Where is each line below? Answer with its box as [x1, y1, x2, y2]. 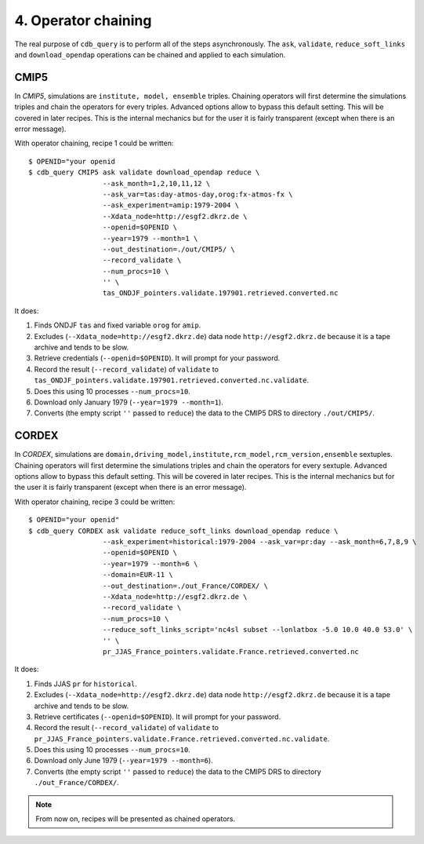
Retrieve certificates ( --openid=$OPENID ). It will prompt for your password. [34, 711, 281, 722]
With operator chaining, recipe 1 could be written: [14, 138, 174, 148]
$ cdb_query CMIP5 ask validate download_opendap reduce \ [28, 168, 260, 177]
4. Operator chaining [14, 12, 152, 29]
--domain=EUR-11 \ [102, 570, 174, 579]
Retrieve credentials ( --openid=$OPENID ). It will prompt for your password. [34, 353, 281, 363]
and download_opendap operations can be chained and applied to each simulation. [14, 49, 286, 59]
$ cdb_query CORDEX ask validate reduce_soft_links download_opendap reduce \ [28, 526, 339, 535]
